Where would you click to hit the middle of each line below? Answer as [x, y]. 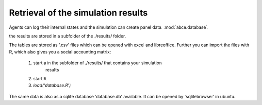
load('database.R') [52, 86]
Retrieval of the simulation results [78, 13]
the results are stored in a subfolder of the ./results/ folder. [67, 36]
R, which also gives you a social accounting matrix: [60, 52]
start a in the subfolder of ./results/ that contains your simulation [98, 63]
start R [40, 78]
